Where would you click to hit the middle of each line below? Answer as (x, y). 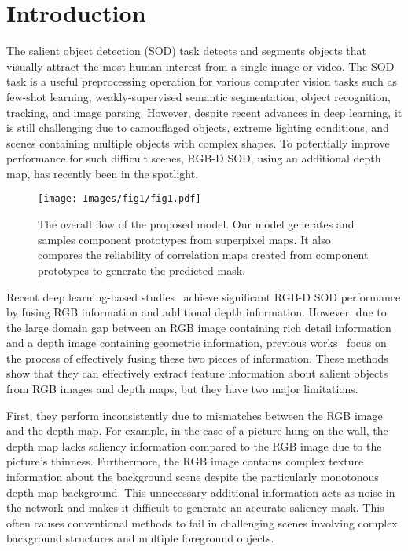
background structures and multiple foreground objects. (140, 538)
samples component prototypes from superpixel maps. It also (184, 239)
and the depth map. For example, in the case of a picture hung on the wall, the (197, 431)
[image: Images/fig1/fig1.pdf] (119, 199)
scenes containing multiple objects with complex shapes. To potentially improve (198, 142)
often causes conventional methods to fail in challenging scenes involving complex (202, 522)
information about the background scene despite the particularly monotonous (193, 477)
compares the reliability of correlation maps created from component (203, 255)
